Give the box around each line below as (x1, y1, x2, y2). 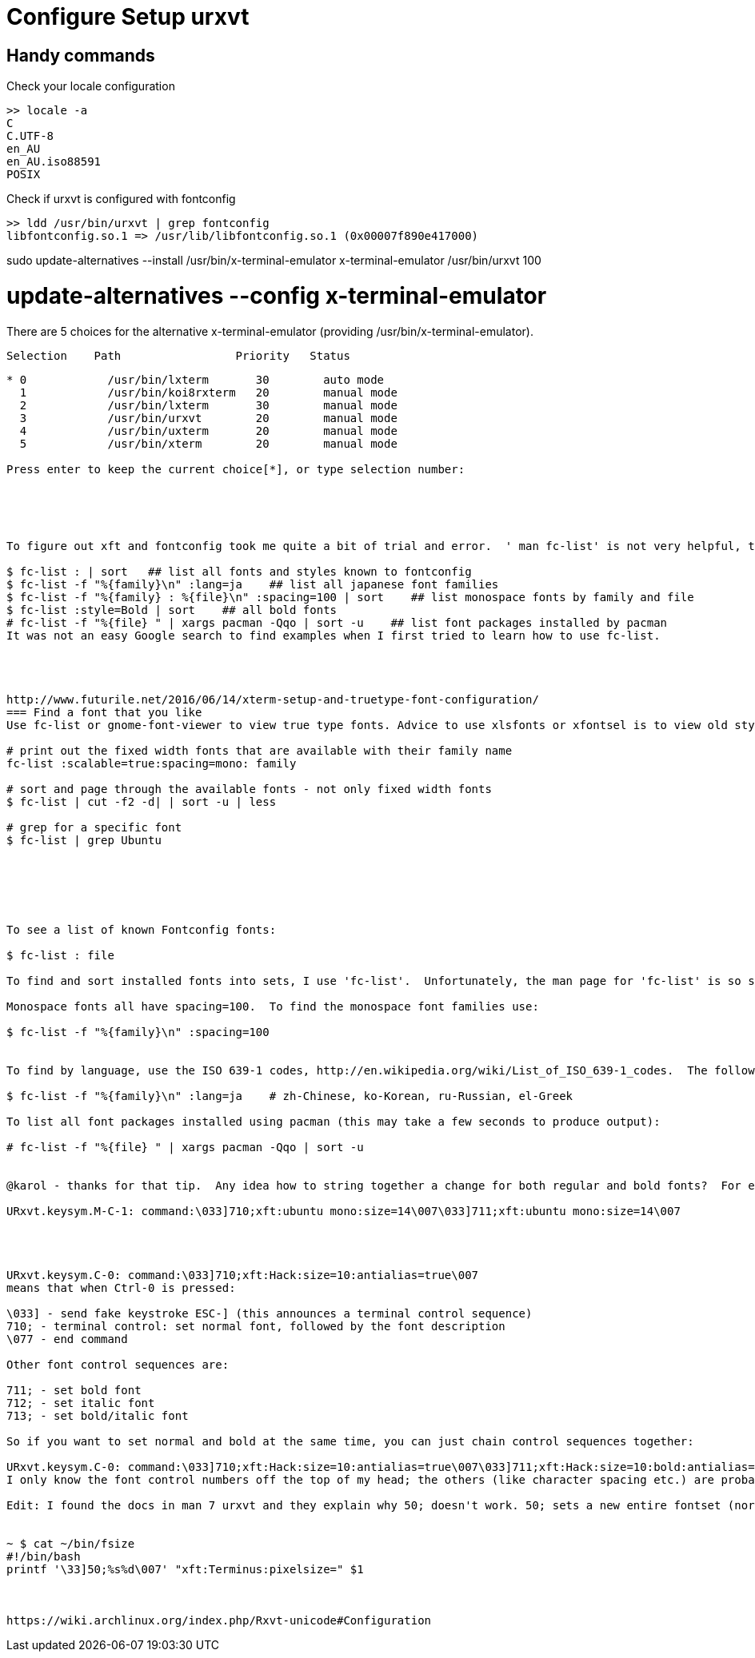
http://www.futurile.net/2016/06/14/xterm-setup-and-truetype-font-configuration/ (6, 692, 539, 706)
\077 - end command (6, 1332, 128, 1345)
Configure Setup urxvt (6, 3, 250, 30)
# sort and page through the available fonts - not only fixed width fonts (6, 782, 492, 795)
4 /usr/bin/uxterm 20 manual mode (19, 424, 397, 437)
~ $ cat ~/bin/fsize (6, 1536, 135, 1550)
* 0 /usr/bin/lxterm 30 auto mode (6, 373, 385, 386)
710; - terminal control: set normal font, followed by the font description (6, 1319, 505, 1333)
